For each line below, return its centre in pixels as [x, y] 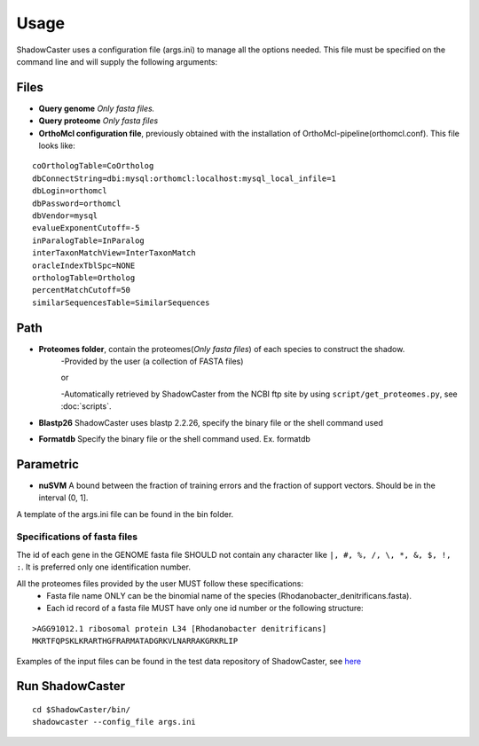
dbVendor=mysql [65, 216]
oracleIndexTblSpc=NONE [84, 265]
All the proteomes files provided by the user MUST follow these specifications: [160, 583]
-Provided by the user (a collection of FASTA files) [152, 361]
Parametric [48, 464]
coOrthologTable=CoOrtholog [93, 166]
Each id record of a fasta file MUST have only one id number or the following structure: [205, 609]
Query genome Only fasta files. [97, 108]
